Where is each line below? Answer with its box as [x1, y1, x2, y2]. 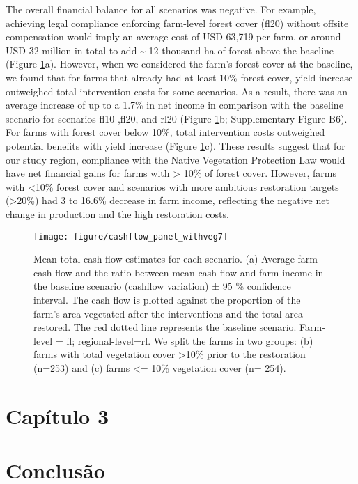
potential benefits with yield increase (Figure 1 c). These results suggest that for [6, 138, 345, 153]
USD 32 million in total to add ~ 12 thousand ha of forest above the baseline [6, 42, 334, 57]
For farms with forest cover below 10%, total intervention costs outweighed [6, 125, 325, 139]
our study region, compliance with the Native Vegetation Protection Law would [6, 152, 345, 166]
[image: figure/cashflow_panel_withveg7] [33, 231, 228, 242]
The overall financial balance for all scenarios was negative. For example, [6, 2, 316, 16]
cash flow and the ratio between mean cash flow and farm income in [33, 265, 324, 279]
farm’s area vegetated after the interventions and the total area [33, 306, 303, 320]
